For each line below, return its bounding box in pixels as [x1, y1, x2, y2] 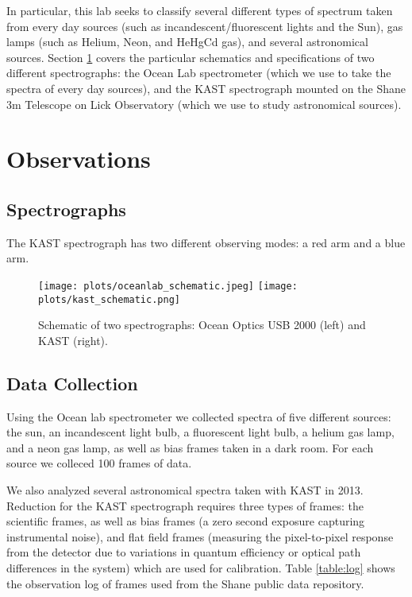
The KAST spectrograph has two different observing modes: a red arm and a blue [6, 234, 406, 250]
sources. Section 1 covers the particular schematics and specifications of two [6, 48, 375, 65]
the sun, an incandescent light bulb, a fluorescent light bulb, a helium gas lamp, [6, 424, 395, 440]
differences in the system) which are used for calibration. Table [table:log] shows [6, 559, 395, 576]
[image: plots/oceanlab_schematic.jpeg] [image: [38, 280, 298, 292]
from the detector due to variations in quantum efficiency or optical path [6, 544, 361, 560]
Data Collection [6, 370, 138, 395]
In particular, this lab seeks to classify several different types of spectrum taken [6, 2, 393, 18]
